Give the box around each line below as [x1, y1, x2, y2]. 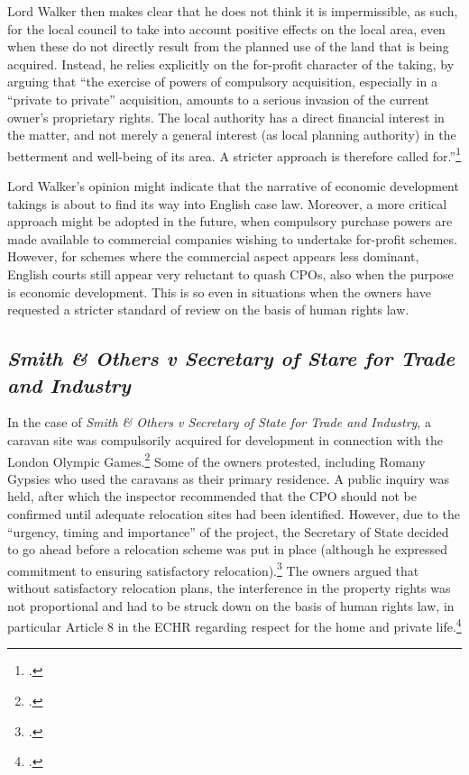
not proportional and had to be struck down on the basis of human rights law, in [7, 596, 455, 615]
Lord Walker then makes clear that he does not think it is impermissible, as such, [7, 2, 458, 20]
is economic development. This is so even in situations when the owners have [7, 282, 431, 301]
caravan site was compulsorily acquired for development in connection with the [7, 430, 443, 449]
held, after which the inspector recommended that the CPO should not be [7, 487, 417, 506]
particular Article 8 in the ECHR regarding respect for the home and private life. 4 [7, 615, 462, 635]
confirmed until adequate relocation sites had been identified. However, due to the [7, 504, 460, 523]
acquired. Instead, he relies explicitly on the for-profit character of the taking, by [7, 54, 455, 73]
